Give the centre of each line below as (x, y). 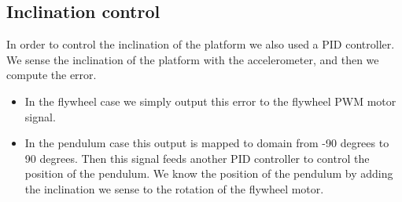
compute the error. (52, 75)
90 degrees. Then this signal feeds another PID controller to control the (197, 158)
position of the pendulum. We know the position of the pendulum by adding (209, 173)
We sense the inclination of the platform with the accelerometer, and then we (193, 59)
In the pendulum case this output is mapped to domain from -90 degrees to (207, 143)
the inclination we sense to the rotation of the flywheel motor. (174, 188)
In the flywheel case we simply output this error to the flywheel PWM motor (210, 101)
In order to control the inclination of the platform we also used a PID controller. (201, 44)
